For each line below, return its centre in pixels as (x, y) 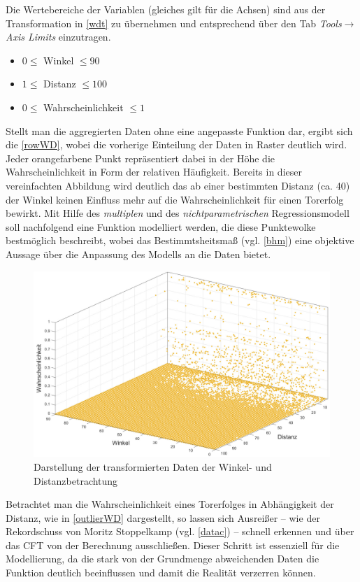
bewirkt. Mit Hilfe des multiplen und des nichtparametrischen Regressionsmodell (178, 213)
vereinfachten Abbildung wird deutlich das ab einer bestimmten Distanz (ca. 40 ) (178, 185)
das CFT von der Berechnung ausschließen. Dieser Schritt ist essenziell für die (173, 545)
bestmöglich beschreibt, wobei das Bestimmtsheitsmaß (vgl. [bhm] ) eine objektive (180, 240)
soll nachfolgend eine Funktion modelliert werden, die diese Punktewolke (161, 226)
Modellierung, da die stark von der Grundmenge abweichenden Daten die (163, 559)
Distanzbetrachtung (76, 480)
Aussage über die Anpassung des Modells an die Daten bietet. (138, 254)
